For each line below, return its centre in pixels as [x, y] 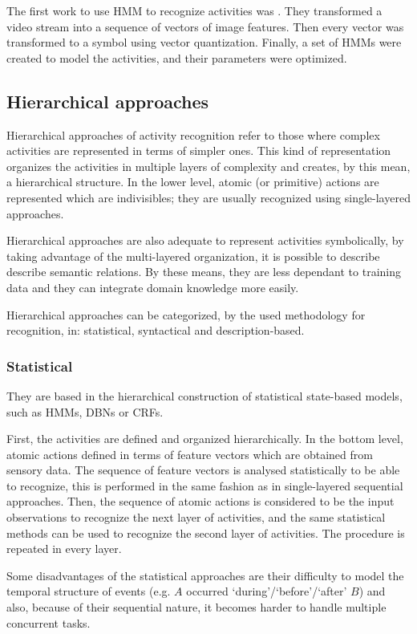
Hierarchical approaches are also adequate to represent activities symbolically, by [205, 240]
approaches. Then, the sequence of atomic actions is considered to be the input [200, 501]
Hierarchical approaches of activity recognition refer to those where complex [193, 134]
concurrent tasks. [49, 622]
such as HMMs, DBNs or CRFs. [85, 411]
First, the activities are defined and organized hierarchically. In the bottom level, [205, 439]
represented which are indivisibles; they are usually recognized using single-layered [208, 197]
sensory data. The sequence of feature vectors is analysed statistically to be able [203, 470]
